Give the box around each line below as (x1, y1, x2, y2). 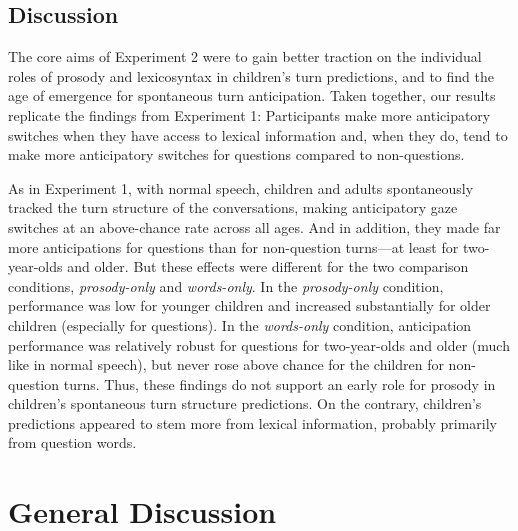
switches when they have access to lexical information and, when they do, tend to (8, 124, 508, 145)
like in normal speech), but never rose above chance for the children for (8, 354, 444, 375)
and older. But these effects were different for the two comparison (67, 256, 469, 277)
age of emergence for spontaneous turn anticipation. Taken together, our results (8, 85, 496, 106)
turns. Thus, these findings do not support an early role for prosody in (63, 373, 496, 394)
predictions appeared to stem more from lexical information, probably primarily (8, 412, 497, 433)
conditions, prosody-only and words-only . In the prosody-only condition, (8, 275, 444, 296)
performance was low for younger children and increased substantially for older (8, 295, 491, 316)
